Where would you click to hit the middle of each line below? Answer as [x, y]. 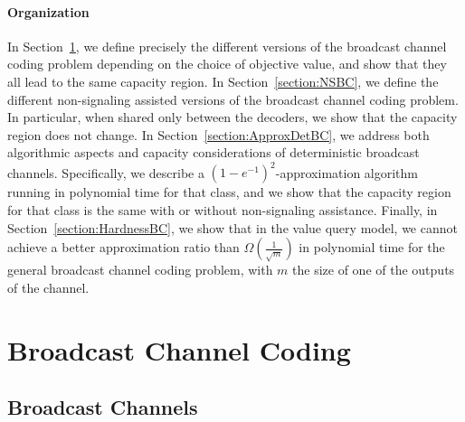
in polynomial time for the [372, 247]
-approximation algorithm [346, 172]
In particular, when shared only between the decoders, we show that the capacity [232, 117]
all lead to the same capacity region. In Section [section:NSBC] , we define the [223, 81]
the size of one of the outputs [374, 270]
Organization [48, 11]
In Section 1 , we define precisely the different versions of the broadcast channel [227, 46]
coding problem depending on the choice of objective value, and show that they [227, 64]
